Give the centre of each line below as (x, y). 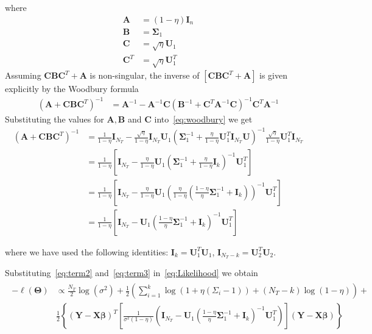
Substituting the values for (54, 119)
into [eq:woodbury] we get (203, 119)
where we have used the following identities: (87, 251)
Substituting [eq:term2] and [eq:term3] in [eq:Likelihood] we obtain (132, 273)
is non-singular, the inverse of (145, 75)
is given (274, 75)
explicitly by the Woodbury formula (72, 89)
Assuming (23, 75)
